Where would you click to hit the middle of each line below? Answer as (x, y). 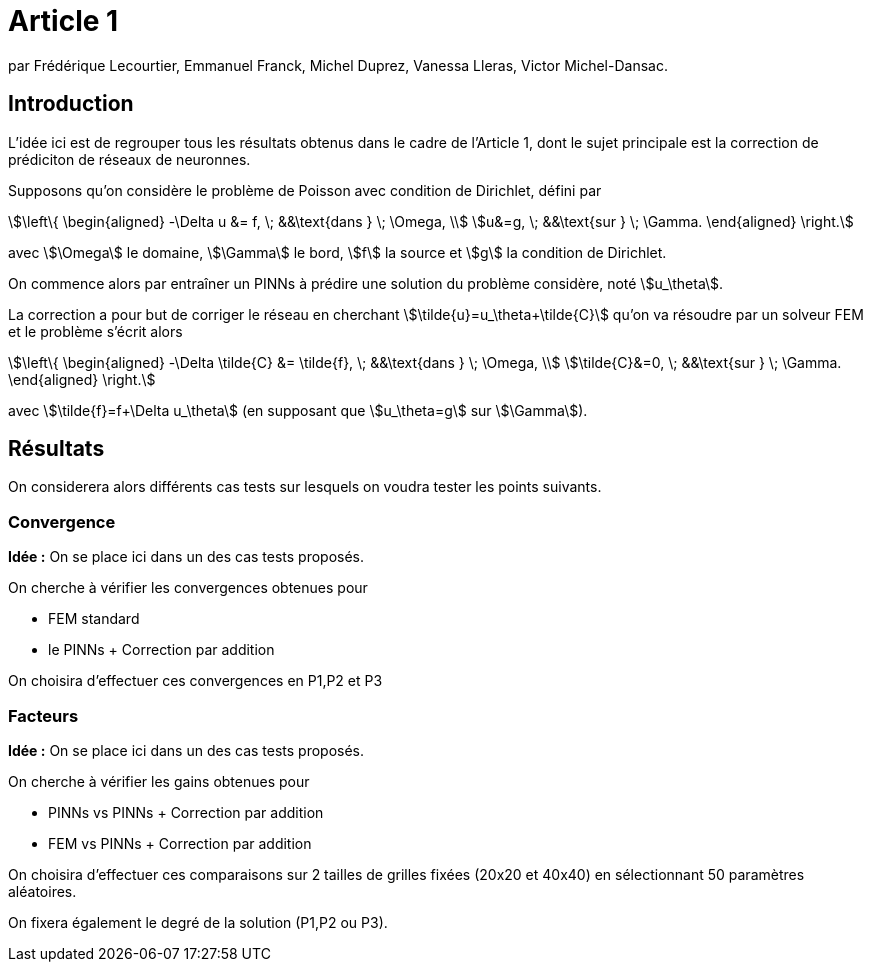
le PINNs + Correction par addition (161, 650)
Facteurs (43, 715)
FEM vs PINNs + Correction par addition (180, 843)
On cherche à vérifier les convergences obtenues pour (188, 588)
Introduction (71, 104)
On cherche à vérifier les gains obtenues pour (159, 781)
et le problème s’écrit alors (95, 331)
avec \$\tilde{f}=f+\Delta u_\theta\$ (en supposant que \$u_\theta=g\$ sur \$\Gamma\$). (298, 410)
